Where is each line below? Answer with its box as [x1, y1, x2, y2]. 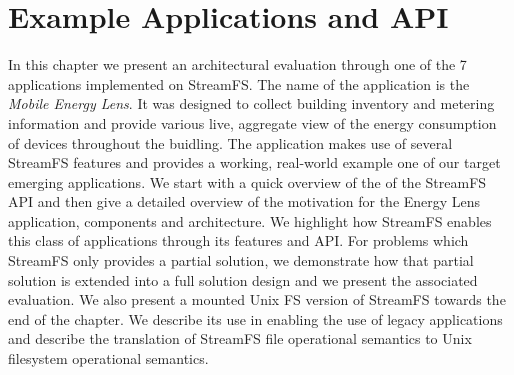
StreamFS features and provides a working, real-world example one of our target [8, 152, 501, 173]
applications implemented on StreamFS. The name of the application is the [8, 73, 470, 94]
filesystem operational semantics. [8, 348, 209, 369]
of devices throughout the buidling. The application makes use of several [8, 132, 453, 153]
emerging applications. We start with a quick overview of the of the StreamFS [8, 171, 487, 192]
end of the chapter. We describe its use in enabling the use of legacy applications [8, 308, 503, 329]
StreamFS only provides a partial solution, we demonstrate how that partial [8, 250, 474, 271]
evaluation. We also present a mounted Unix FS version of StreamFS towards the [8, 289, 506, 310]
